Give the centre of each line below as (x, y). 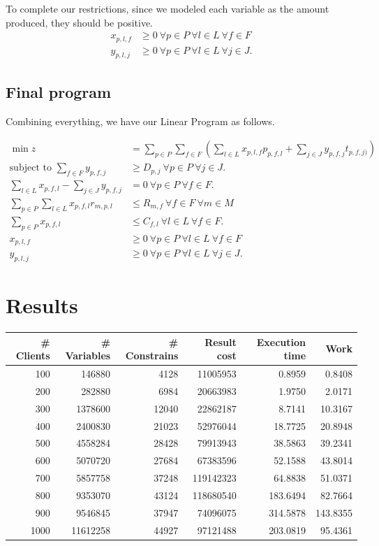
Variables (88, 355)
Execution (281, 342)
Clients (33, 355)
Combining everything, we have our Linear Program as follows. (140, 121)
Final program (59, 91)
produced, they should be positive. (80, 22)
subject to (30, 168)
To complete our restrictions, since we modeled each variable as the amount (168, 8)
